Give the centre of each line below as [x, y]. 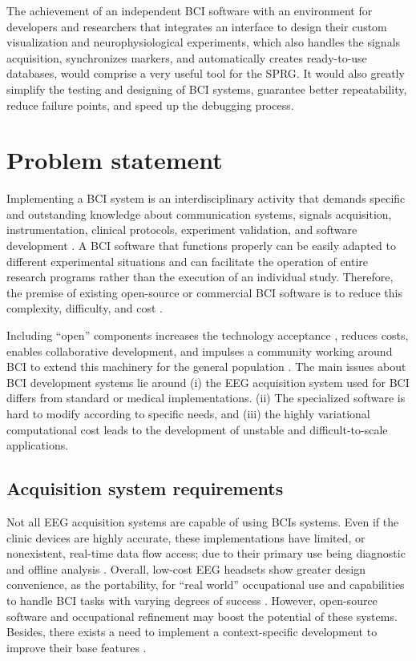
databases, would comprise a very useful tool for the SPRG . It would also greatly [206, 73]
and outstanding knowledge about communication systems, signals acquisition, [199, 214]
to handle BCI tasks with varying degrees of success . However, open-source [192, 600]
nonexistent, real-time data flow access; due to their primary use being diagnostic [206, 553]
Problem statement [115, 160]
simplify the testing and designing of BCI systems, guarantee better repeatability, [207, 89]
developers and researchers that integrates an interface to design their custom [197, 26]
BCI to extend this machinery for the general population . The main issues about [206, 367]
